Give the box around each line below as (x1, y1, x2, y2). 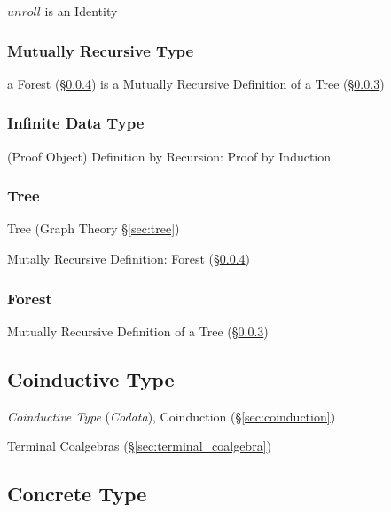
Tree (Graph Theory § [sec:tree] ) (7, 219, 180, 238)
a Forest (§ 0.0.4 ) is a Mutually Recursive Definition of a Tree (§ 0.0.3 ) (7, 74, 385, 92)
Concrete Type (7, 480, 147, 508)
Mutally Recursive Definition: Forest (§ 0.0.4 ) (7, 249, 251, 268)
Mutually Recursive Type (7, 39, 194, 61)
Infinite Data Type (7, 112, 145, 134)
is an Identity (44, 2, 118, 20)
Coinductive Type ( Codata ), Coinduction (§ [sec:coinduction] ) (7, 406, 336, 425)
